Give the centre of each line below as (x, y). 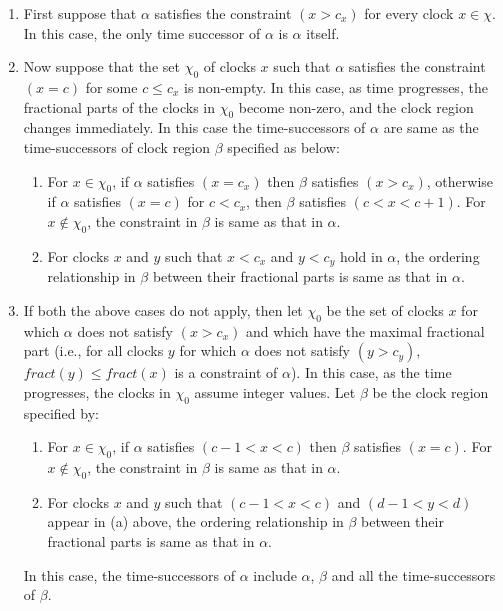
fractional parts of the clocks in (119, 106)
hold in (361, 255)
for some (111, 86)
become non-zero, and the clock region (356, 106)
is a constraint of (226, 372)
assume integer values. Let (275, 391)
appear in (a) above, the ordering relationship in (195, 521)
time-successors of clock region (117, 146)
